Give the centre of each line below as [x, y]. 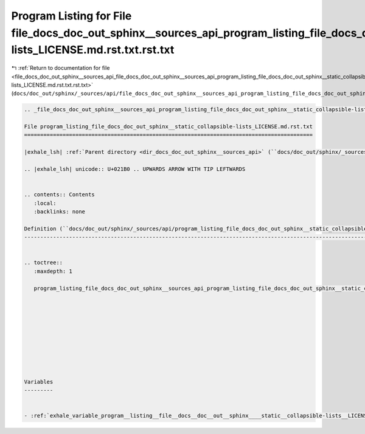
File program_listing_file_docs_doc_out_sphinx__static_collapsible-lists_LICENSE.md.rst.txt [169, 127]
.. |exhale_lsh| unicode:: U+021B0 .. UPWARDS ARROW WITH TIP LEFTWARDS [135, 169]
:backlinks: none [59, 212]
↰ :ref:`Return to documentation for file [61, 68]
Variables [39, 382]
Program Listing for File [71, 16]
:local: [45, 203]
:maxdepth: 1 [53, 271]
